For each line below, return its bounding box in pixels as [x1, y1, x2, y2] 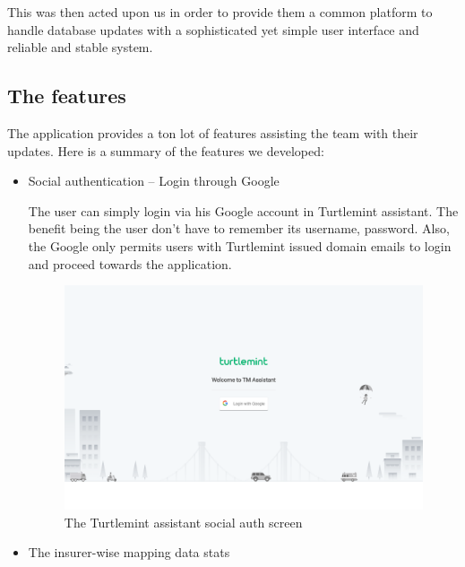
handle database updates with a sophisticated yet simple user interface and [7, 20, 419, 39]
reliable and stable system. [7, 38, 153, 57]
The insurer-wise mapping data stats [28, 543, 230, 562]
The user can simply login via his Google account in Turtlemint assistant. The [28, 201, 459, 220]
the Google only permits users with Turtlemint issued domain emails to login [28, 236, 452, 255]
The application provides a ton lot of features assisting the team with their [7, 123, 418, 142]
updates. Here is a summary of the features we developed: [7, 141, 324, 160]
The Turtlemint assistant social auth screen [64, 512, 303, 531]
